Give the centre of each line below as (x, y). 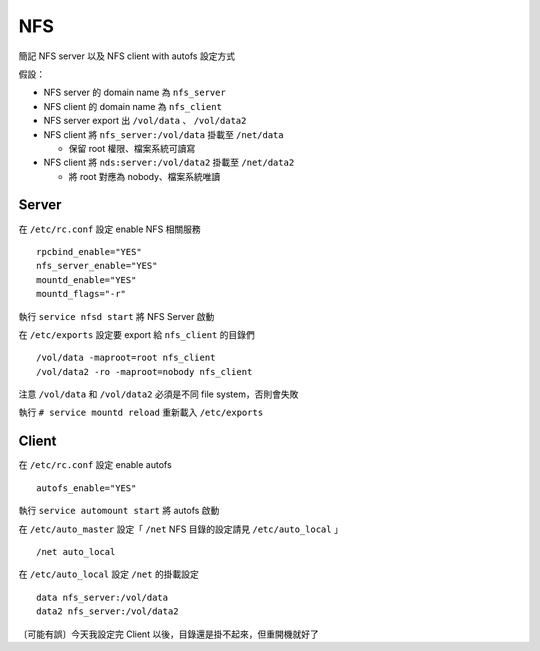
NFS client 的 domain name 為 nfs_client (132, 106)
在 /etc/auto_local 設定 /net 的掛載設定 (108, 574)
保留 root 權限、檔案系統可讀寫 (132, 148)
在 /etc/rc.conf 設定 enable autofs (95, 465)
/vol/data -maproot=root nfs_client (126, 358)
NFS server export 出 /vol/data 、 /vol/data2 (145, 121)
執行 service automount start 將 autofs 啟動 (119, 511)
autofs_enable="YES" (86, 488)
